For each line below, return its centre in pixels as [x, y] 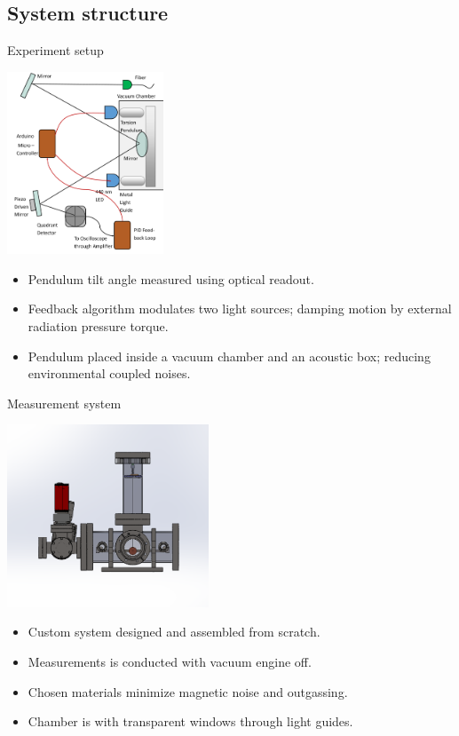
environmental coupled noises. [109, 373]
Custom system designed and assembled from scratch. [174, 632]
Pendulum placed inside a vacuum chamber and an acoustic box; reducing [229, 356]
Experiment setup [55, 50]
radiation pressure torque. [98, 326]
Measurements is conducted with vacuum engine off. [170, 661]
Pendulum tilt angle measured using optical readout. [171, 278]
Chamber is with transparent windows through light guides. [190, 721]
